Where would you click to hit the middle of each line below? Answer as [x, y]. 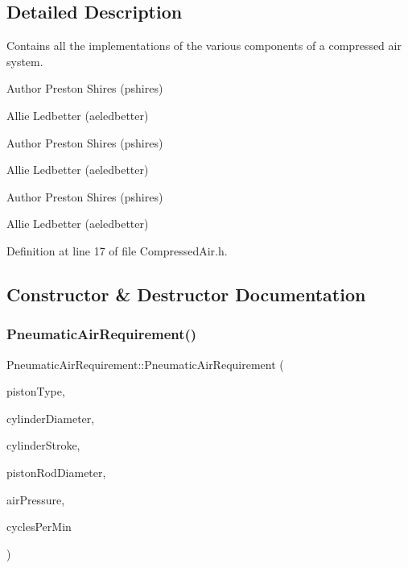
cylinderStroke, [43, 445]
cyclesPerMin [39, 527]
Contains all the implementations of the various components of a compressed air [204, 46]
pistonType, [36, 391]
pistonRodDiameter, [56, 472]
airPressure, [36, 499]
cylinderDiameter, [51, 418]
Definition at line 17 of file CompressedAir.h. [117, 250]
